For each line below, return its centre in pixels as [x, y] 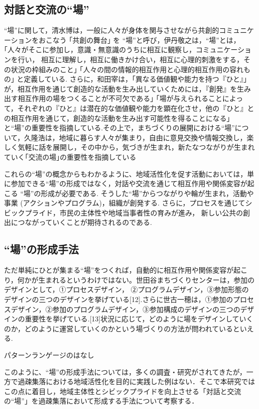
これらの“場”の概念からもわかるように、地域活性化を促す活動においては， [126, 173]
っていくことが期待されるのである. [95, 222]
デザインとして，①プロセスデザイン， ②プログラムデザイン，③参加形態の [127, 289]
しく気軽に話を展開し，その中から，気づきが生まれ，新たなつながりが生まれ [129, 147]
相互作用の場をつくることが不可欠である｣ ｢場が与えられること [120, 98]
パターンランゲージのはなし [49, 355]
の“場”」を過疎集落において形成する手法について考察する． [101, 401]
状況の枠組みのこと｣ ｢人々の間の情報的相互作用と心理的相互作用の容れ [127, 69]
